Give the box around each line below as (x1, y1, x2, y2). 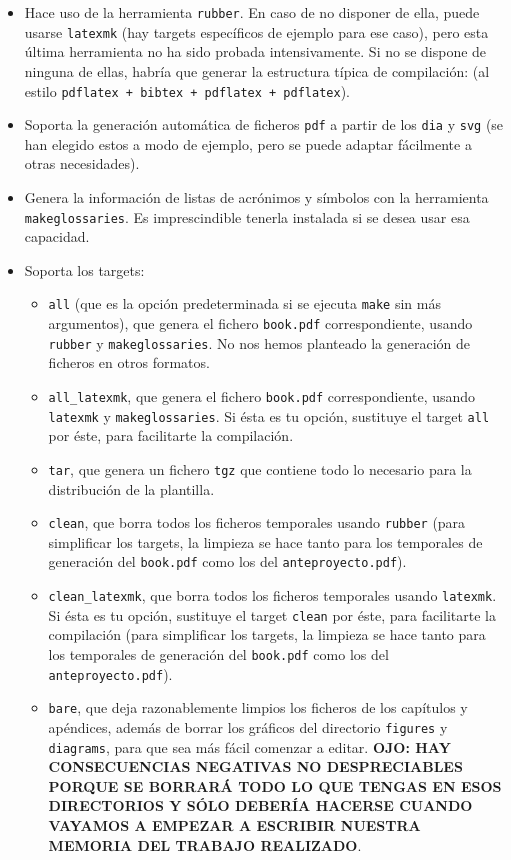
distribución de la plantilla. (48, 478, 215, 499)
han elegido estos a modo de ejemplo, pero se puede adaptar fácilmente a (24, 133, 472, 154)
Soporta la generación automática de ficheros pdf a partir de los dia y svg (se (24, 114, 504, 135)
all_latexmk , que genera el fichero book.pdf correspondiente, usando (48, 386, 476, 406)
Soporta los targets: (24, 259, 145, 280)
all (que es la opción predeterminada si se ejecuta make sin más (48, 293, 441, 314)
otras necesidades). (24, 153, 140, 174)
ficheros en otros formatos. (48, 352, 210, 373)
